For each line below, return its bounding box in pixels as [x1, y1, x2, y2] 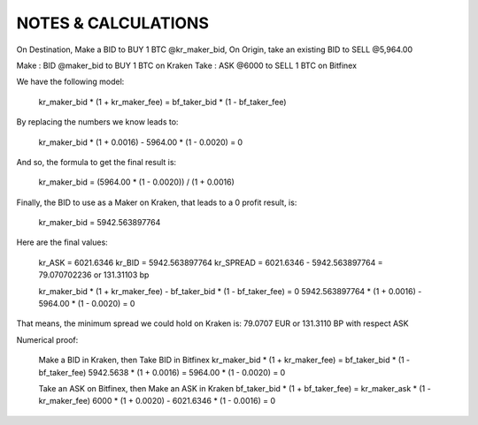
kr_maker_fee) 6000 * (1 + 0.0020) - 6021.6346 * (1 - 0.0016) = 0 [38, 396, 276, 406]
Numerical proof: [16, 334, 79, 345]
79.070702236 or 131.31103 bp [38, 269, 150, 280]
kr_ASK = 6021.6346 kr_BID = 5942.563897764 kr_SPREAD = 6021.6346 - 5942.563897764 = [38, 257, 383, 268]
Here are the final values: [16, 237, 108, 247]
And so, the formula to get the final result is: [16, 156, 177, 167]
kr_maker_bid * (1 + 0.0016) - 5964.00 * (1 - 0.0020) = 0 [38, 137, 243, 148]
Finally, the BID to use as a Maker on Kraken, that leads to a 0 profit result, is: [16, 197, 297, 208]
